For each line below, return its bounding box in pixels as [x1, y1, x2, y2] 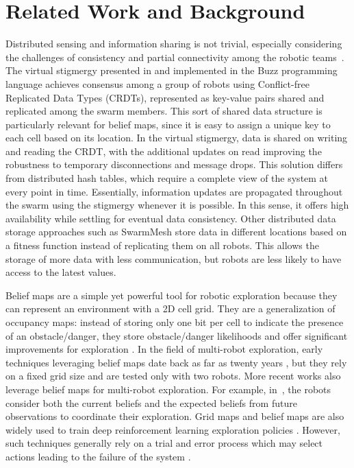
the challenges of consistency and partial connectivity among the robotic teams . [5, 49, 344, 64]
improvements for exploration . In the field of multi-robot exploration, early [5, 342, 323, 356]
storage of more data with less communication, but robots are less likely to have [5, 251, 342, 266]
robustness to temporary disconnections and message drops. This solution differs [5, 157, 343, 172]
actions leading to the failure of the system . [5, 449, 191, 463]
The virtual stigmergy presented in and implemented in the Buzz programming [5, 63, 338, 78]
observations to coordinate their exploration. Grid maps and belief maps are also [5, 409, 344, 423]
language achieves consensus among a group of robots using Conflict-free [5, 76, 309, 91]
